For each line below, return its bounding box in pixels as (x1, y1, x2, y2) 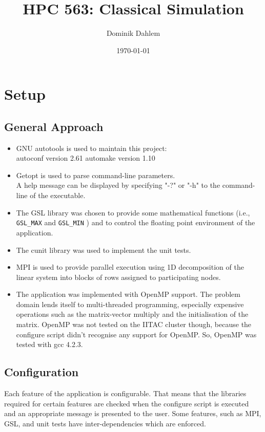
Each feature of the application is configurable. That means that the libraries (4, 388, 247, 399)
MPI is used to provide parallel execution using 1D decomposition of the (16, 262, 244, 272)
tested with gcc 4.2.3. (16, 339, 83, 350)
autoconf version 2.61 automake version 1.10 (16, 153, 155, 163)
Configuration (4, 364, 79, 380)
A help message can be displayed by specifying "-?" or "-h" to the (16, 180, 220, 190)
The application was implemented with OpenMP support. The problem (16, 289, 240, 299)
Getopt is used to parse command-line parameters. (16, 169, 175, 180)
